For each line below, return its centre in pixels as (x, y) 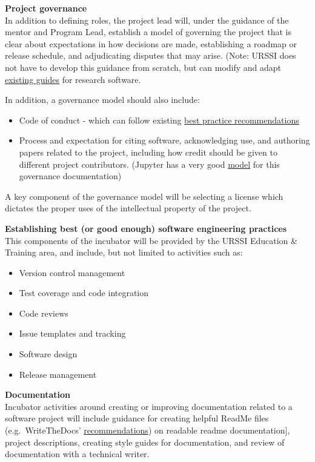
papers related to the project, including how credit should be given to (148, 152)
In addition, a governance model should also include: (102, 100)
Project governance (46, 8)
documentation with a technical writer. (77, 454)
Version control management (72, 272)
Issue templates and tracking (72, 333)
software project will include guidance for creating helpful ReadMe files (137, 418)
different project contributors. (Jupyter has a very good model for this (149, 164)
